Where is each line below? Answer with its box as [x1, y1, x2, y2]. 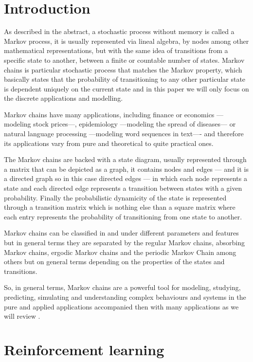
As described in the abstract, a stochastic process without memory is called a [4, 26, 235, 36]
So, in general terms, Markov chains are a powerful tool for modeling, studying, [4, 282, 241, 292]
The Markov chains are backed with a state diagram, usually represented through [4, 154, 247, 164]
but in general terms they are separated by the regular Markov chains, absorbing [4, 237, 245, 247]
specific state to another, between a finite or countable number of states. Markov [4, 54, 245, 65]
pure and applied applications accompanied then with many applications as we [4, 301, 239, 311]
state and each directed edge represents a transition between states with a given [4, 183, 242, 193]
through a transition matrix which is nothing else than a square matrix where [4, 202, 235, 212]
